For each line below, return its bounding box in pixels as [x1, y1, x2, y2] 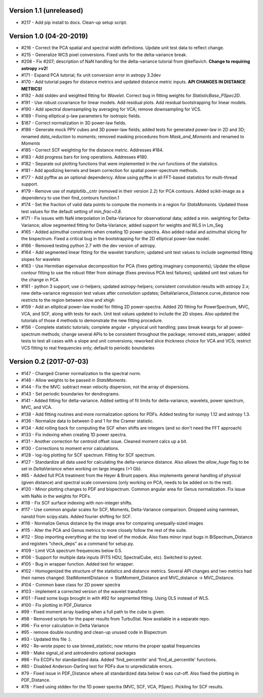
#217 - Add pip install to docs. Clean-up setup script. [21, 19, 128, 25]
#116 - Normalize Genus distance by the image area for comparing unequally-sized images [21, 520, 204, 526]
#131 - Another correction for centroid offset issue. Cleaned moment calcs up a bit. [21, 438, 188, 444]
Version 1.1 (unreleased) [9, 6, 84, 15]
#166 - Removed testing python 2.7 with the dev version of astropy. [21, 243, 156, 248]
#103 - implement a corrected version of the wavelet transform [21, 588, 148, 594]
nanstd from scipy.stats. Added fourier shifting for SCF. [21, 513, 132, 519]
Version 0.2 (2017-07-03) [9, 358, 89, 366]
